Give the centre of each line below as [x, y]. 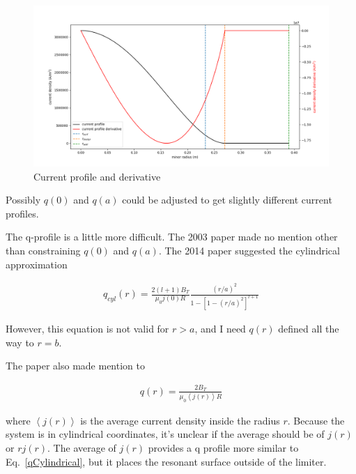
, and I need [220, 328]
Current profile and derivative [97, 176]
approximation [37, 264]
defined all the [309, 328]
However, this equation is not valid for [87, 328]
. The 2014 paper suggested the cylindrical [249, 251]
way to [20, 342]
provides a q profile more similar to [223, 447]
